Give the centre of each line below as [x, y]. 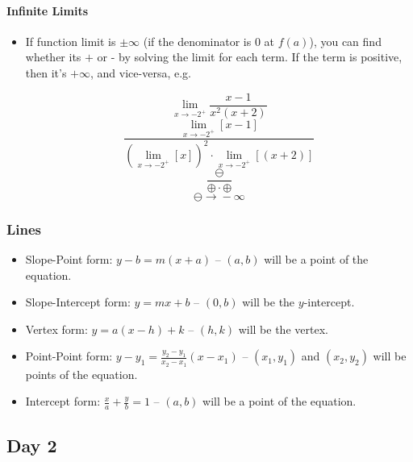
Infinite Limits [48, 10]
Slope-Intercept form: [78, 302]
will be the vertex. [283, 329]
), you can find [345, 41]
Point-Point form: [69, 356]
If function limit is [71, 41]
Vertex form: [56, 329]
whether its [53, 57]
